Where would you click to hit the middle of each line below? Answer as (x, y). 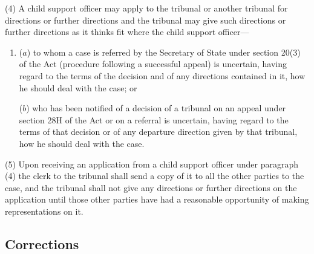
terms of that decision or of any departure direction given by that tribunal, (158, 132)
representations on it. (44, 211)
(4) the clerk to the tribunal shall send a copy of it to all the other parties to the (155, 176)
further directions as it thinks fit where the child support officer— (127, 32)
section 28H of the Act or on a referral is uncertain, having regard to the (154, 119)
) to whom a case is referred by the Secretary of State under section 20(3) (164, 52)
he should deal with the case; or (78, 87)
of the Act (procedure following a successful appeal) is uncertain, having (153, 64)
